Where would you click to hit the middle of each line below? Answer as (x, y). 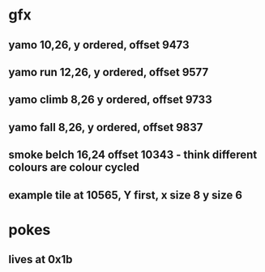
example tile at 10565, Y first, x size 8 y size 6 (126, 195)
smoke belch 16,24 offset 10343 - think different (133, 155)
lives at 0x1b (41, 259)
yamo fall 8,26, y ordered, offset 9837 (106, 127)
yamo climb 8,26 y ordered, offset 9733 (110, 100)
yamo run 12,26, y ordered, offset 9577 (109, 72)
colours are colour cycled (74, 168)
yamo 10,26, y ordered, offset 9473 (99, 45)
